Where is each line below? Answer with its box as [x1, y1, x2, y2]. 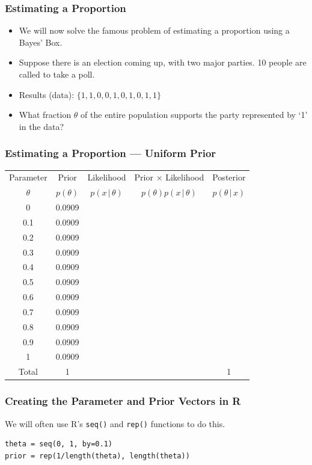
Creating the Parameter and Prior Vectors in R [5, 393, 241, 408]
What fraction [19, 108, 72, 121]
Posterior [212, 171, 246, 183]
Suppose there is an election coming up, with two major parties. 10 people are [19, 56, 307, 69]
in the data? [19, 120, 64, 132]
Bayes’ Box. [19, 35, 63, 48]
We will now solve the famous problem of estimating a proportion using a [19, 24, 290, 37]
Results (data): [19, 88, 75, 100]
